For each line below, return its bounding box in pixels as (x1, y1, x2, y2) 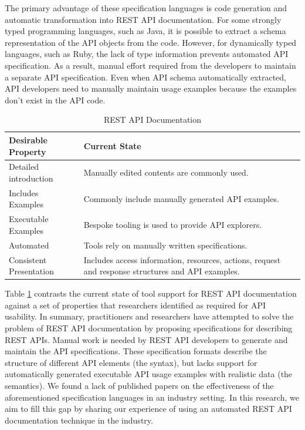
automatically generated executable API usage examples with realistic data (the (5, 368, 293, 380)
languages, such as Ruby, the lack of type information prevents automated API (5, 48, 289, 60)
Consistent (9, 253, 47, 266)
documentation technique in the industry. (5, 414, 153, 426)
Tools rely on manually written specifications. (83, 238, 248, 251)
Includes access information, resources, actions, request (83, 253, 281, 266)
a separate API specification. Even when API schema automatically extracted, (5, 70, 286, 83)
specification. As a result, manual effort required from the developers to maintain (5, 59, 296, 71)
